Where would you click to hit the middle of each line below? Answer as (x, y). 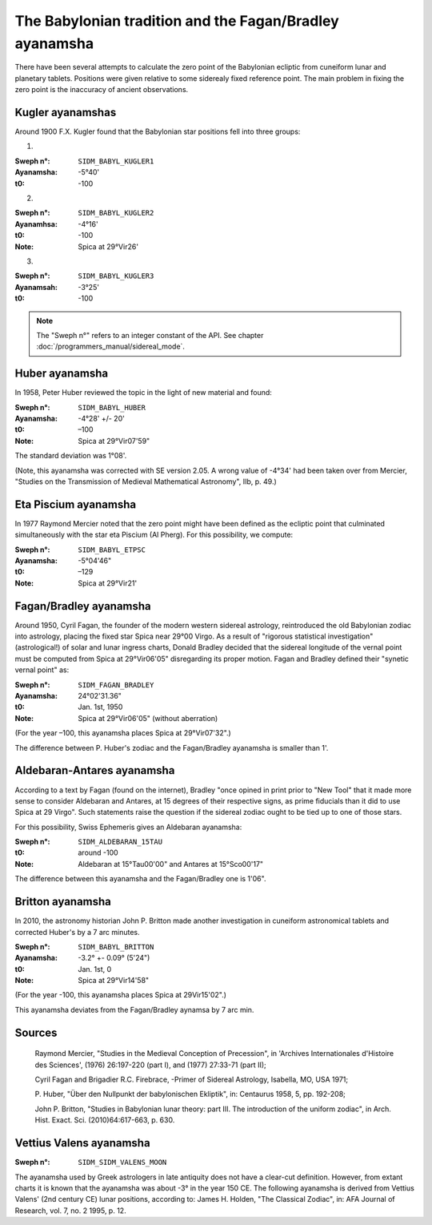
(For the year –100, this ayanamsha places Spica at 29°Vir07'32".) (123, 733)
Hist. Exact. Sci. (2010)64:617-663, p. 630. (105, 1120)
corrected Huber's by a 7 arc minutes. (77, 932)
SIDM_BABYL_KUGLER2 (116, 213)
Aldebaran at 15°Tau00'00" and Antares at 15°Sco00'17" (171, 864)
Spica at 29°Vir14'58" (114, 981)
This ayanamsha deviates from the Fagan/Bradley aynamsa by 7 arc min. (134, 1009)
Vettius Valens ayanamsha (83, 1143)
